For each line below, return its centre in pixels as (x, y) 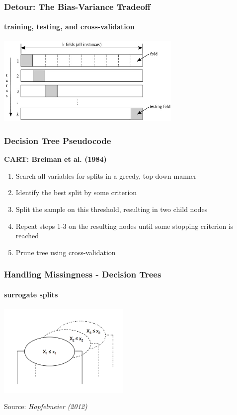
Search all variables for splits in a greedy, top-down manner (106, 175)
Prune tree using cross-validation (66, 252)
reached (27, 236)
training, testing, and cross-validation (69, 27)
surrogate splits (31, 294)
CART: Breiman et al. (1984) (55, 159)
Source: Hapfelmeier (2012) (46, 406)
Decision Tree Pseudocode (58, 140)
